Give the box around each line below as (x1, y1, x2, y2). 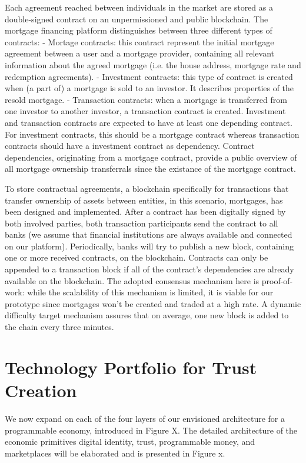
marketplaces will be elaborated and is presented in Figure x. (5, 447, 225, 459)
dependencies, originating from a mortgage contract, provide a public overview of (5, 151, 297, 163)
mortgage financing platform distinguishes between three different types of (5, 24, 272, 36)
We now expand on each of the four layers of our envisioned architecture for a (5, 412, 285, 424)
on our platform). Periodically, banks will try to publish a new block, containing (5, 239, 294, 252)
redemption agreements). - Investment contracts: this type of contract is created (5, 70, 293, 82)
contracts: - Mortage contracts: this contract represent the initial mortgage (5, 35, 274, 48)
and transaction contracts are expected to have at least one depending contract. (5, 116, 292, 128)
